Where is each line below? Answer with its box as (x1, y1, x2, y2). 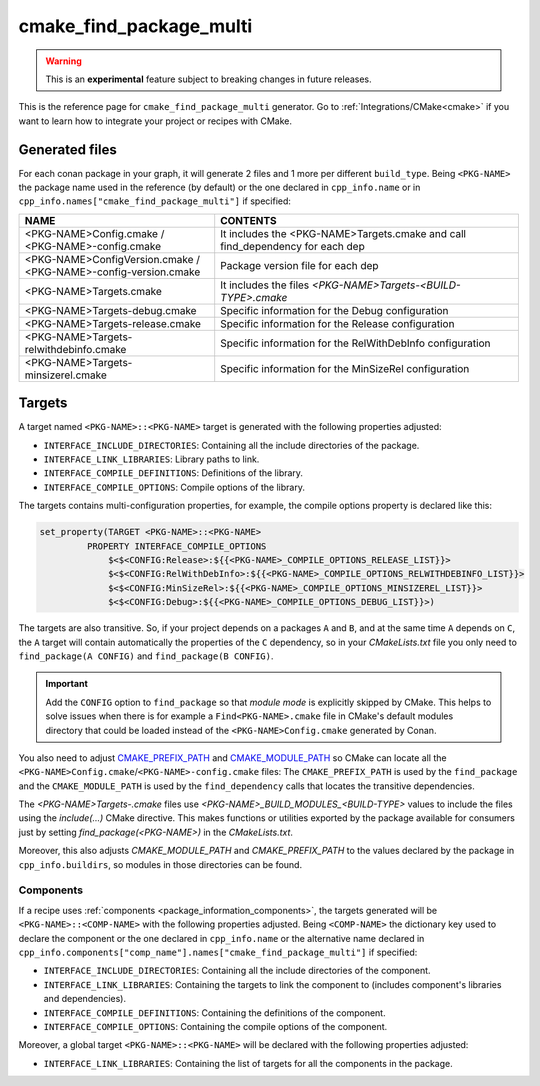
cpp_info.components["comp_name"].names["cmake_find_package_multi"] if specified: (18, 946, 418, 958)
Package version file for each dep (220, 258, 379, 272)
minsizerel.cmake (24, 368, 107, 382)
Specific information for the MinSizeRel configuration (220, 361, 470, 375)
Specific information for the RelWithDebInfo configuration (220, 336, 491, 350)
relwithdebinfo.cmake (24, 342, 127, 356)
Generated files (18, 141, 117, 158)
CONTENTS (220, 213, 277, 227)
